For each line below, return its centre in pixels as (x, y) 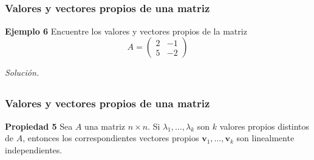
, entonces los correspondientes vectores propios (111, 138)
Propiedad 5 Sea (39, 126)
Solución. (22, 72)
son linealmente (265, 138)
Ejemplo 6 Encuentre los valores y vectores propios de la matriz (126, 31)
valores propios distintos (265, 126)
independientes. (34, 149)
